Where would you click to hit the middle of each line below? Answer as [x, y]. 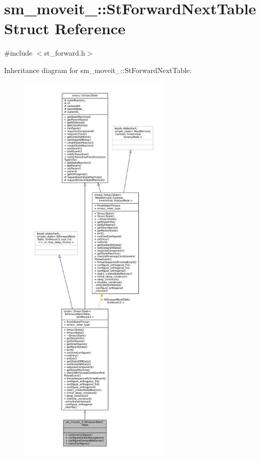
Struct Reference [65, 28]
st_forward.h [65, 53]
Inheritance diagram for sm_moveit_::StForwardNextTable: [98, 70]
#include [18, 53]
